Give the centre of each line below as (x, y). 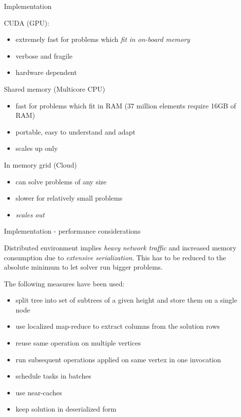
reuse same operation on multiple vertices (78, 343)
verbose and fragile (44, 55)
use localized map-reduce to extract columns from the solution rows (118, 326)
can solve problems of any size (61, 181)
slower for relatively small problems (69, 198)
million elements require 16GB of (186, 105)
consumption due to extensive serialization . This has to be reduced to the (115, 257)
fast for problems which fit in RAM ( (71, 105)
